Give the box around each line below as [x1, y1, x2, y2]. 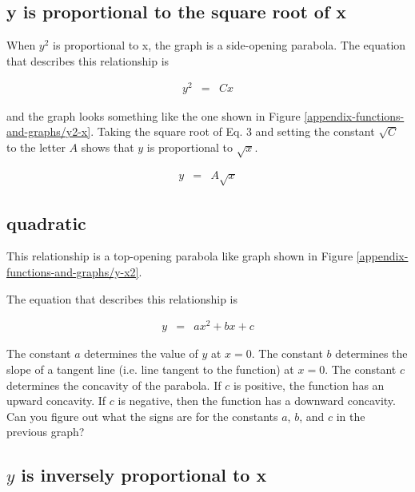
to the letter [6, 138, 66, 155]
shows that [81, 138, 134, 155]
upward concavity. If [6, 392, 106, 409]
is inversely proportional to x [21, 462, 267, 487]
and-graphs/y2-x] [6, 123, 91, 140]
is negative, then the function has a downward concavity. [118, 392, 396, 409]
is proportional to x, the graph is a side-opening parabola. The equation [53, 37, 406, 54]
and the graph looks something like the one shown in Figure [6, 107, 301, 124]
